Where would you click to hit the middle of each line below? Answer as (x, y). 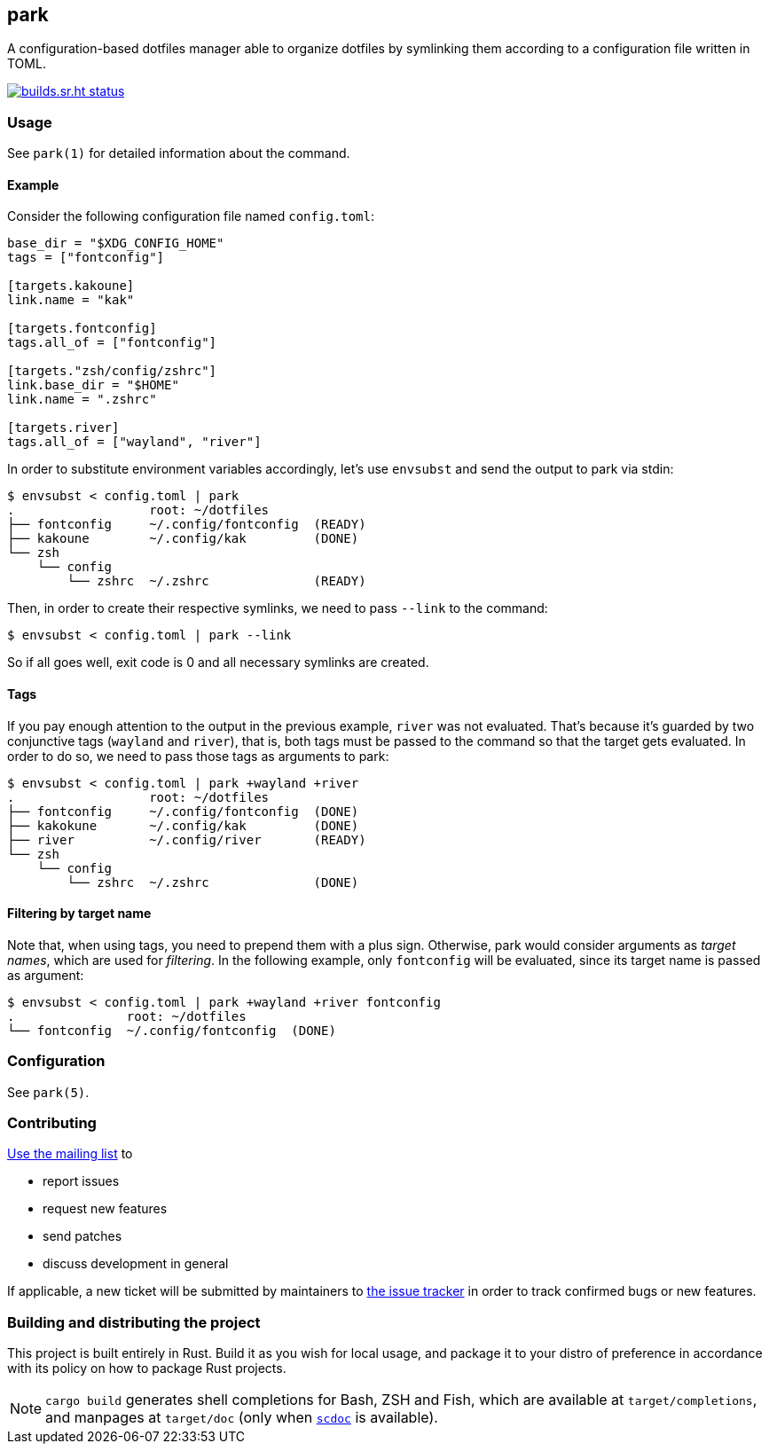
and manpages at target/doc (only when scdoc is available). (242, 1418)
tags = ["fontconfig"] (86, 258)
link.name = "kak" (71, 300)
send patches (82, 1236)
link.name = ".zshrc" (82, 400)
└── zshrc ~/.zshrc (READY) (216, 581)
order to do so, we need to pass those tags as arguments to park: (198, 756)
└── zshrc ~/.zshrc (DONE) (213, 882)
